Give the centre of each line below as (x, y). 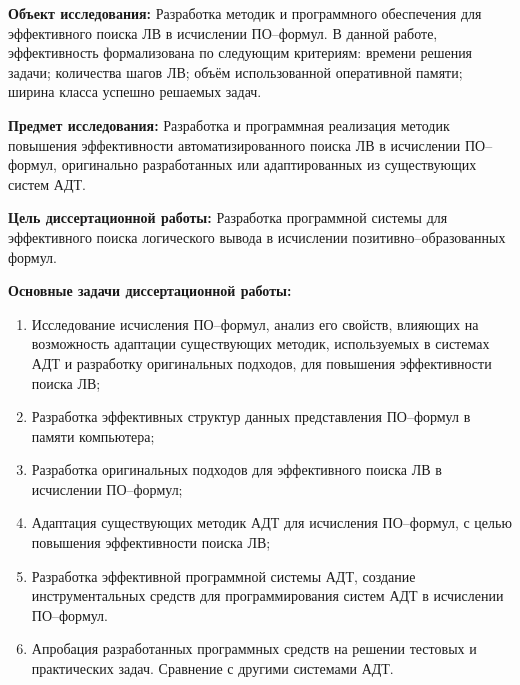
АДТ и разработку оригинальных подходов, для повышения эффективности (261, 362)
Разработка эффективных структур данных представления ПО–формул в (251, 416)
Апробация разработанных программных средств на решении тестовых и (254, 648)
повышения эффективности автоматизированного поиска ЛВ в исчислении (234, 144)
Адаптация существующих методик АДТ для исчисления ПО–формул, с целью (271, 522)
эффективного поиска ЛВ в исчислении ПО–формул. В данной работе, (223, 32)
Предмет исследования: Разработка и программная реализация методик (229, 124)
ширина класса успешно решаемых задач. (135, 91)
